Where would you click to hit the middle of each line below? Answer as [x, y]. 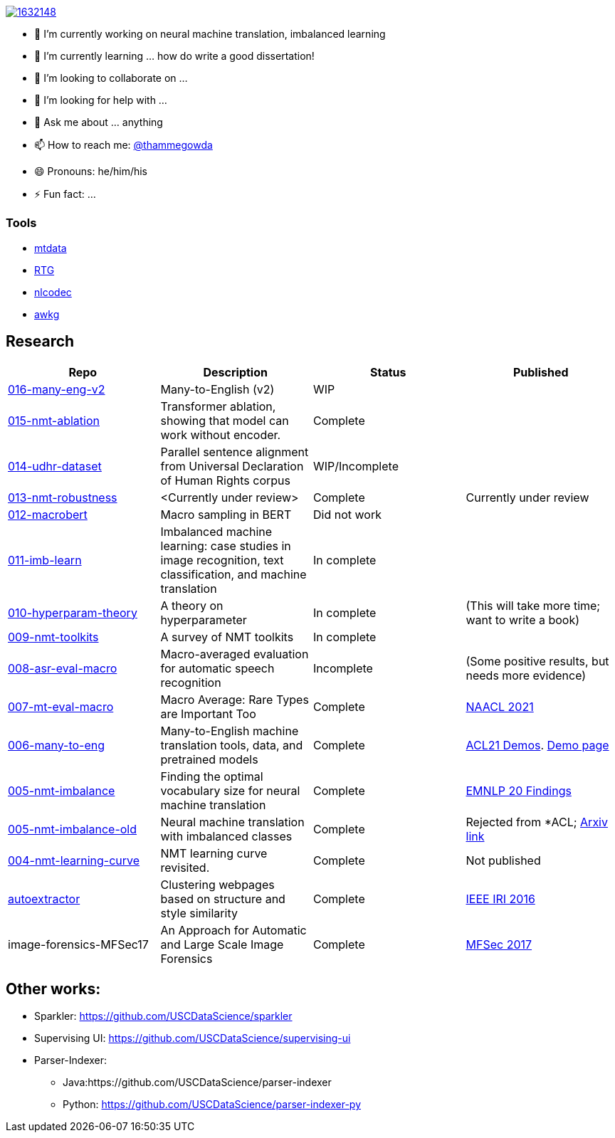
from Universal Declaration [232, 466]
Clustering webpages [217, 884]
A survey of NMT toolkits [227, 637]
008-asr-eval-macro [63, 668]
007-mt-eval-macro [61, 706]
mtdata [51, 248]
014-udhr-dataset [55, 466]
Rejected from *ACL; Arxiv [537, 822]
